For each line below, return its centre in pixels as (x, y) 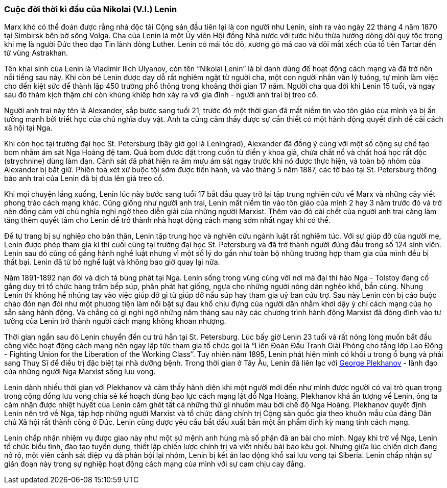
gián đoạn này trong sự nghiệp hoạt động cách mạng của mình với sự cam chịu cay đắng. (155, 464)
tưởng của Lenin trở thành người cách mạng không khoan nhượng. (115, 321)
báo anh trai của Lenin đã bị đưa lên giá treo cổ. (84, 178)
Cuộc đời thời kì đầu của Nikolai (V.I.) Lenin (91, 9)
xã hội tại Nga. (28, 128)
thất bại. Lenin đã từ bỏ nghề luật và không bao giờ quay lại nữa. (112, 262)
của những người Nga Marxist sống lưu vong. (80, 372)
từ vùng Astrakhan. (36, 53)
